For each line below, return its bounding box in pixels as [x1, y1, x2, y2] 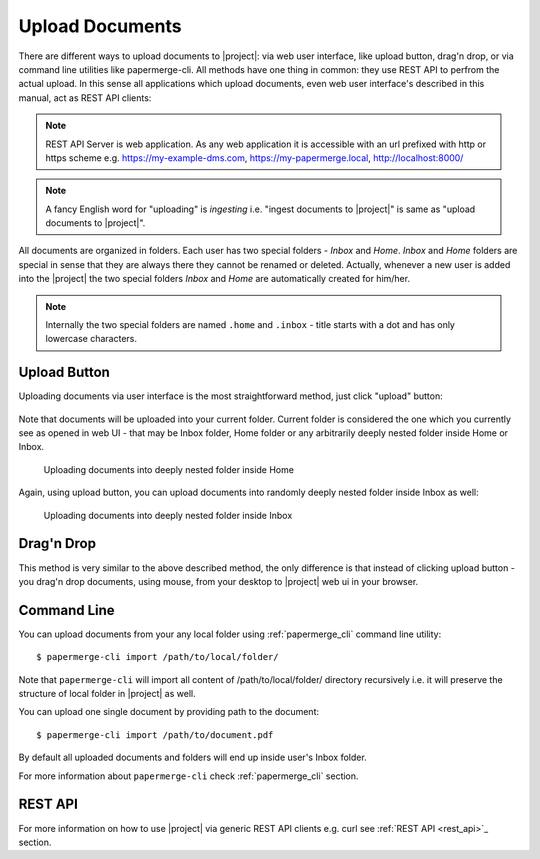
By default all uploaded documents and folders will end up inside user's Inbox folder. [18, 751, 367, 764]
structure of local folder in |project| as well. [18, 688, 196, 700]
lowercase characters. [45, 333, 137, 345]
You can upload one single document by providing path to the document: [18, 706, 320, 718]
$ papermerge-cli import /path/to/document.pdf [36, 729, 274, 740]
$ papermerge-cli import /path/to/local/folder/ [36, 651, 279, 663]
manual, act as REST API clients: [18, 91, 152, 104]
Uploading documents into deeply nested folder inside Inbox [43, 509, 293, 521]
